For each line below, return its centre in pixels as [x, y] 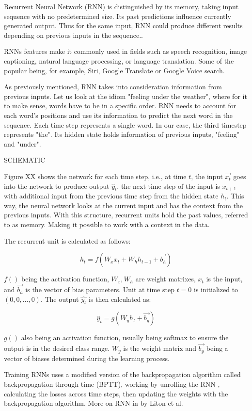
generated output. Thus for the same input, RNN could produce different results [123, 25]
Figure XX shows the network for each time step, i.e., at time [95, 176]
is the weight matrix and [160, 348]
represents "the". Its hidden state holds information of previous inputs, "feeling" [122, 134]
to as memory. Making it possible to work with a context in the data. [107, 224]
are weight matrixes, [165, 279]
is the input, [224, 279]
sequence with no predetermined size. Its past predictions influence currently [118, 16]
